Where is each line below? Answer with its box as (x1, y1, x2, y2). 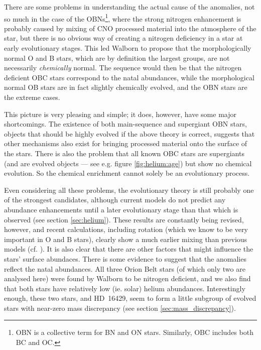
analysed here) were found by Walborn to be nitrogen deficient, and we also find (4, 273, 251, 284)
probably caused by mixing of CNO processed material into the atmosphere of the (4, 23, 256, 33)
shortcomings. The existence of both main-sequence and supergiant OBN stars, (4, 119, 247, 129)
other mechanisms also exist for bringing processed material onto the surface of (4, 138, 247, 149)
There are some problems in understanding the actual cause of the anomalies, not (4, 2, 255, 12)
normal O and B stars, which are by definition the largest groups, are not (4, 52, 230, 63)
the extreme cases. (4, 92, 60, 102)
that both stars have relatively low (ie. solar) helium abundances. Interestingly (4, 283, 245, 293)
